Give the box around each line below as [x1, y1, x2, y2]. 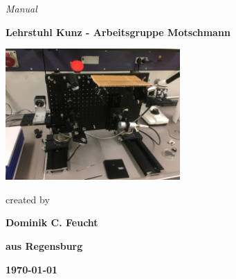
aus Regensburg [6, 238, 83, 253]
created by [6, 192, 50, 206]
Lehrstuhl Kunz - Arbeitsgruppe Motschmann [6, 24, 230, 39]
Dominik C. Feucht [6, 215, 98, 230]
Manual [6, 1, 37, 15]
